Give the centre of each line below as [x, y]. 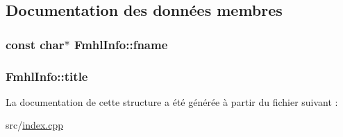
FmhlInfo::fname [121, 44]
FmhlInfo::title [47, 76]
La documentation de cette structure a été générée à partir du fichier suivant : [172, 101]
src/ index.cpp [34, 125]
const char [35, 44]
